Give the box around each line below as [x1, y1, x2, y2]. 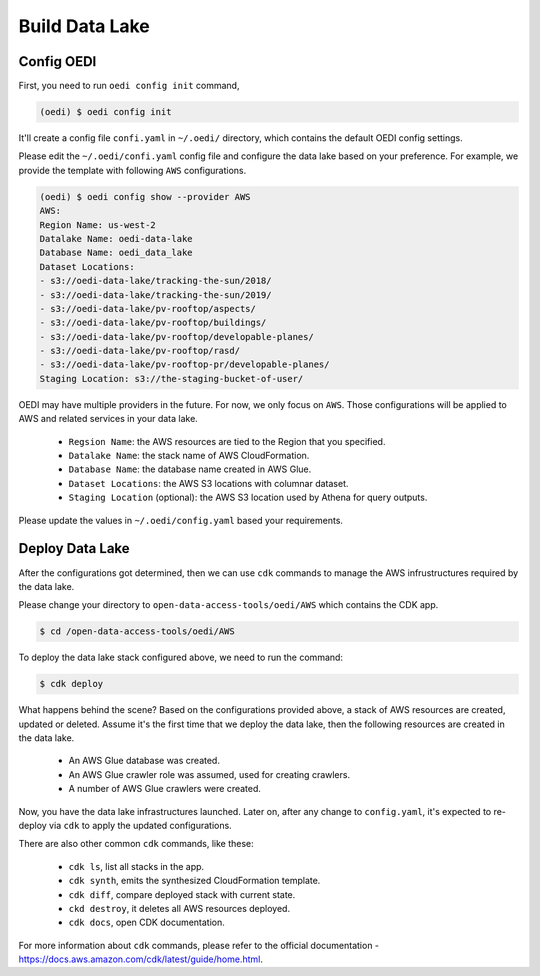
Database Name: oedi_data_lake [39, 247, 194, 259]
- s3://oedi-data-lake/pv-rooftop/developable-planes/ [39, 331, 314, 342]
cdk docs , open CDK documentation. [68, 916, 225, 929]
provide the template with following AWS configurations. [18, 164, 247, 176]
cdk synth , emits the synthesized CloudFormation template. [68, 875, 321, 887]
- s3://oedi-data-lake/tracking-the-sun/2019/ [39, 289, 272, 300]
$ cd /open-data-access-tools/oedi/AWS [39, 626, 235, 637]
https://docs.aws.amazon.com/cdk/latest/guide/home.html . [18, 953, 264, 965]
